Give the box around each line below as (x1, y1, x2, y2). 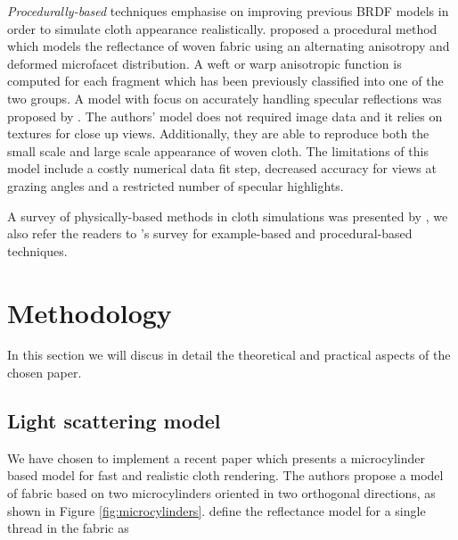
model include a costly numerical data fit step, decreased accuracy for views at (7, 159, 437, 178)
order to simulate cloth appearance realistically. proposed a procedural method (7, 19, 438, 37)
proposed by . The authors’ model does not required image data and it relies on (7, 106, 443, 125)
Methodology (7, 294, 172, 330)
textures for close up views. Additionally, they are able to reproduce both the (7, 124, 429, 143)
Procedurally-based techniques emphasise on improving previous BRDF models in (7, 2, 449, 20)
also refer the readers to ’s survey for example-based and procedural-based (7, 224, 413, 243)
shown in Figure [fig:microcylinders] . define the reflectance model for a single (7, 501, 426, 519)
